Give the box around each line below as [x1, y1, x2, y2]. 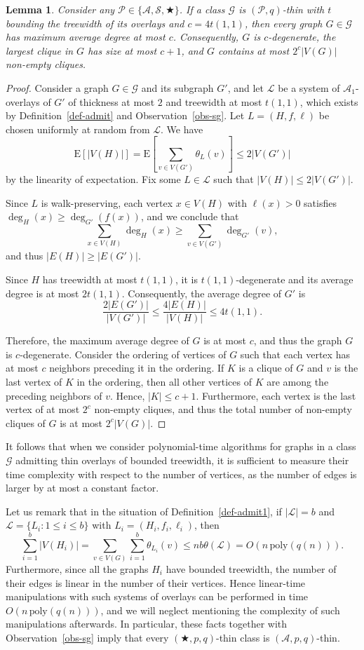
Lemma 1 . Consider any [6, 2, 115, 16]
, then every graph [244, 15, 323, 30]
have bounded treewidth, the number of [166, 562, 337, 576]
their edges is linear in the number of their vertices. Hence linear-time [6, 575, 306, 590]
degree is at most [6, 285, 79, 300]
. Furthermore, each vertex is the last [196, 388, 356, 402]
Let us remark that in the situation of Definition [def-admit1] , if [6, 503, 282, 518]
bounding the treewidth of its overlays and [6, 15, 184, 30]
